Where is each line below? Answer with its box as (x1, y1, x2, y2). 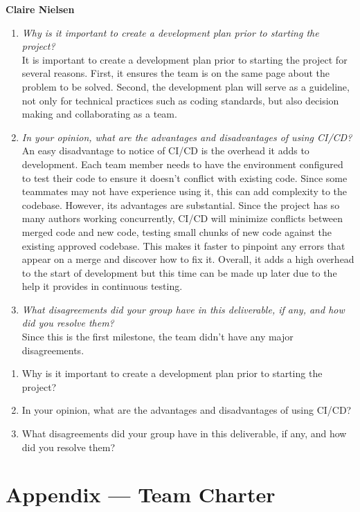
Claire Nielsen (6, 2, 75, 16)
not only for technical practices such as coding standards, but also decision (21, 93, 339, 107)
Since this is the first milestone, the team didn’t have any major (21, 329, 294, 344)
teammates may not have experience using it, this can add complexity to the (21, 184, 348, 199)
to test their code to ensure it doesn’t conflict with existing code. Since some (21, 170, 348, 185)
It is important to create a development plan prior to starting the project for (21, 52, 348, 66)
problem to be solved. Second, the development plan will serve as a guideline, (21, 79, 350, 93)
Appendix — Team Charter (6, 480, 276, 509)
